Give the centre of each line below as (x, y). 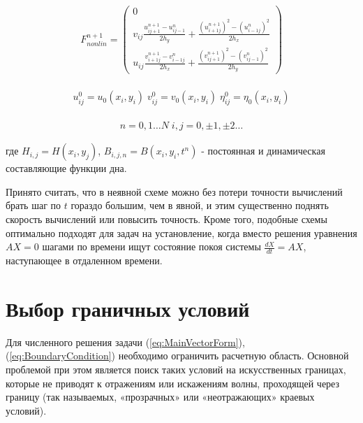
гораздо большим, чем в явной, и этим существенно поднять (200, 205)
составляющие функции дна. (66, 168)
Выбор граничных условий (128, 308)
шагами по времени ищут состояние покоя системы (151, 246)
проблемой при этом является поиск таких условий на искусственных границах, (176, 369)
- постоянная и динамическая (263, 151)
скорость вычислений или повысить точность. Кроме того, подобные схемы (166, 219)
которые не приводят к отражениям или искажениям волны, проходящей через (173, 383)
